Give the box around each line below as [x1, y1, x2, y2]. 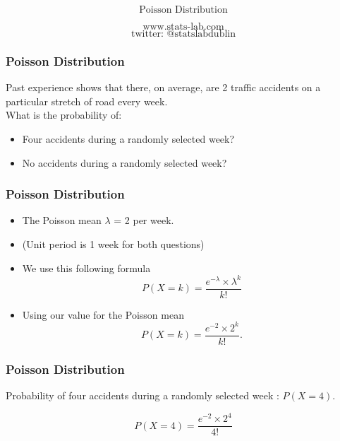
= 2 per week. [114, 213, 174, 228]
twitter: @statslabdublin [131, 29, 236, 39]
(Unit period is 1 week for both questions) [22, 237, 205, 251]
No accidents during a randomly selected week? [22, 155, 227, 170]
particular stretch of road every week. [6, 93, 168, 108]
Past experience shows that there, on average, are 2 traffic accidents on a [6, 80, 321, 95]
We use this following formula [22, 260, 151, 275]
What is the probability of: [6, 107, 122, 122]
